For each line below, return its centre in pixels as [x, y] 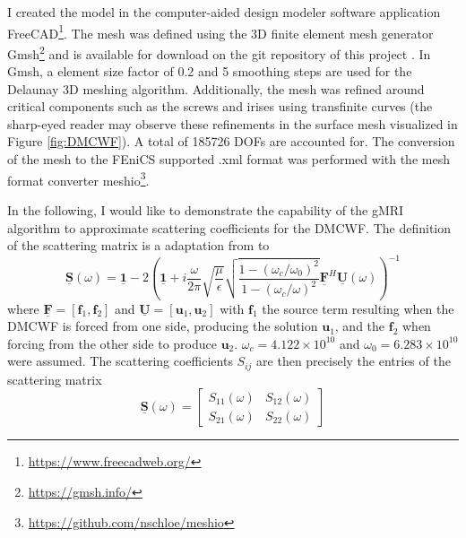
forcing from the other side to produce [112, 343]
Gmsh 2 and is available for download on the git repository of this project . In [219, 52]
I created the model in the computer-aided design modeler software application [224, 12]
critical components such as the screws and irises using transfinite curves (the [220, 106]
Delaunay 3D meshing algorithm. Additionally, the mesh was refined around [216, 88]
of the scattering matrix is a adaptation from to [138, 245]
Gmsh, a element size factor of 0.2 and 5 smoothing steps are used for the [210, 71]
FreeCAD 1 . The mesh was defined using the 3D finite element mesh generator [220, 31]
